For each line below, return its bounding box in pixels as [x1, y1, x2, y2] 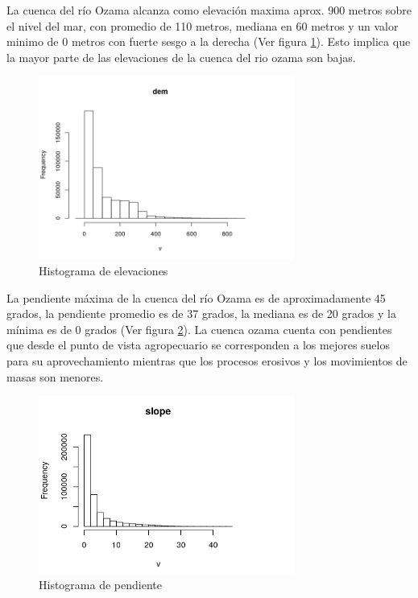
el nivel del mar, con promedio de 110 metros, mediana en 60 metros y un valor [6, 17, 399, 34]
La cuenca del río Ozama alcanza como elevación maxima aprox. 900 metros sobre [6, 2, 412, 18]
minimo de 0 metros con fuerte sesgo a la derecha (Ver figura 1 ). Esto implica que [6, 33, 411, 50]
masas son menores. [6, 368, 104, 385]
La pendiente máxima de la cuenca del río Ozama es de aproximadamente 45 [6, 289, 386, 306]
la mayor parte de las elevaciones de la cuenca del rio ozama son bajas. [6, 48, 356, 65]
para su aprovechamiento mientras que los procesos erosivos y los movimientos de [6, 353, 408, 369]
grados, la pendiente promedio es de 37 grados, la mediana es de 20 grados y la [6, 305, 396, 322]
